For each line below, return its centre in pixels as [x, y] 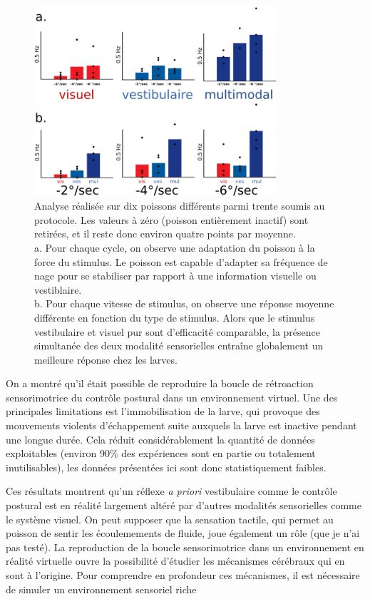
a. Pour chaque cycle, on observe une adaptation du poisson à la [175, 247]
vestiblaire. [58, 289]
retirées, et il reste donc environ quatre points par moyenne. [165, 234]
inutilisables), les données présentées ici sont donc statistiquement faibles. [166, 467]
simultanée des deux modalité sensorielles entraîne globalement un [179, 345]
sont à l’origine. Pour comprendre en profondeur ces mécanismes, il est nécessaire [183, 575]
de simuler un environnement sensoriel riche [101, 589]
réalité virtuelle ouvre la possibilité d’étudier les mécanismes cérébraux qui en [175, 561]
